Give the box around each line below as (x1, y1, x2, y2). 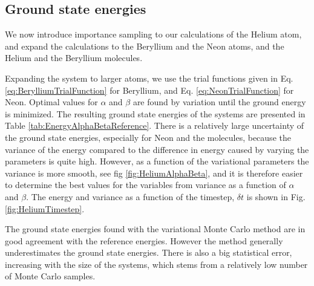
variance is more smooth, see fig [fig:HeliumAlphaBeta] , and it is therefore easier (5, 166, 303, 179)
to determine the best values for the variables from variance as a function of (5, 178, 286, 191)
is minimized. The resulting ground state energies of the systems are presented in (5, 107, 306, 120)
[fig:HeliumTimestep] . (5, 202, 85, 215)
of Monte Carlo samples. (5, 270, 96, 282)
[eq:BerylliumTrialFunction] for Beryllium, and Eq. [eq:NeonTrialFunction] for (5, 83, 294, 96)
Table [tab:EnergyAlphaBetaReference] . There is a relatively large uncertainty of (5, 119, 304, 132)
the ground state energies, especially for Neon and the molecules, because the (5, 131, 291, 143)
